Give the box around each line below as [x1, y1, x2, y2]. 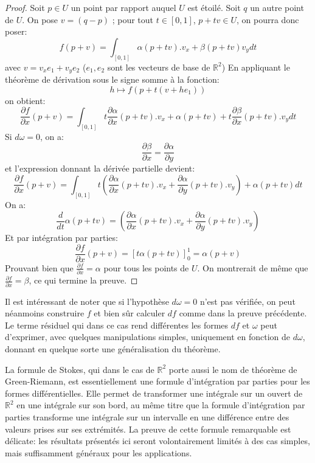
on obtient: [5, 94, 46, 106]
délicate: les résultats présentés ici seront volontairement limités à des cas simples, [5, 434, 310, 447]
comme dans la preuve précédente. [179, 307, 307, 319]
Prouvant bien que [5, 261, 74, 274]
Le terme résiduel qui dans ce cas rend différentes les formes [5, 318, 229, 331]
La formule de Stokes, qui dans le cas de [5, 363, 154, 375]
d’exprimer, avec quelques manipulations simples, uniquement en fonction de [5, 330, 291, 343]
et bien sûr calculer [94, 307, 165, 319]
